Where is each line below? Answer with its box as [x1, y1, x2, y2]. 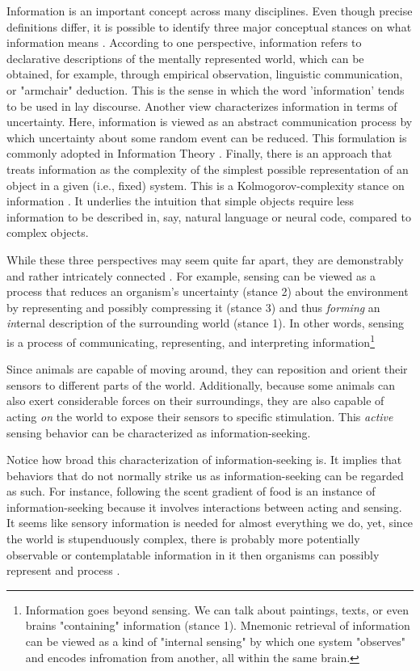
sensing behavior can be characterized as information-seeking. [6, 424, 311, 441]
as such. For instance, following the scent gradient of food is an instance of [6, 483, 376, 500]
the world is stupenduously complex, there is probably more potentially [6, 530, 360, 547]
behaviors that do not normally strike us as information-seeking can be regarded [6, 466, 404, 483]
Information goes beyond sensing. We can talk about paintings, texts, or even [25, 601, 409, 618]
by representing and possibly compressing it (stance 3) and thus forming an [6, 298, 380, 315]
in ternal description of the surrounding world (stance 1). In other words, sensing [6, 314, 405, 331]
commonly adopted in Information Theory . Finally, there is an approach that [6, 145, 393, 162]
